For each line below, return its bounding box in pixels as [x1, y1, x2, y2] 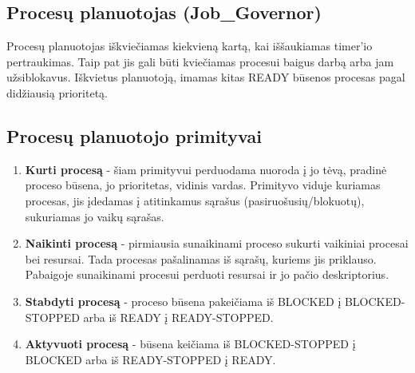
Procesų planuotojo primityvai [6, 123, 262, 148]
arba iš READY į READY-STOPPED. [83, 308, 274, 325]
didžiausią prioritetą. [6, 84, 108, 101]
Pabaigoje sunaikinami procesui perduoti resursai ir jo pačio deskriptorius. [25, 266, 389, 283]
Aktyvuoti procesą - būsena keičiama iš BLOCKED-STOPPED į [25, 335, 356, 352]
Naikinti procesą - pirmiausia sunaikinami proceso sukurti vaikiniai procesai [25, 235, 409, 252]
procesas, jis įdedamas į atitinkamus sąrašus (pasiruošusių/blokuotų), [25, 192, 365, 208]
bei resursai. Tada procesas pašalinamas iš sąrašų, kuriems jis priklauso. [25, 250, 377, 267]
